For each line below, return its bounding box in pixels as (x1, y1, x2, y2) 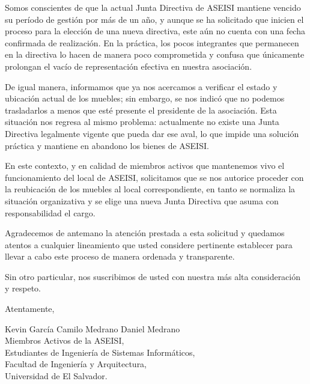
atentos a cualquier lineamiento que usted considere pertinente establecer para (5, 238, 293, 251)
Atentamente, (5, 302, 55, 315)
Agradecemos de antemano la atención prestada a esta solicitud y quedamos (5, 227, 285, 239)
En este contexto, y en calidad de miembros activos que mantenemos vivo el (5, 159, 285, 172)
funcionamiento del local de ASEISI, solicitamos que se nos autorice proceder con (5, 171, 304, 183)
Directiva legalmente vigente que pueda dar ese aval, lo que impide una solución (5, 127, 299, 139)
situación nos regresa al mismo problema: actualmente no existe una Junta (5, 115, 279, 128)
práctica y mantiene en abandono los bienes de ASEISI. (5, 139, 209, 151)
